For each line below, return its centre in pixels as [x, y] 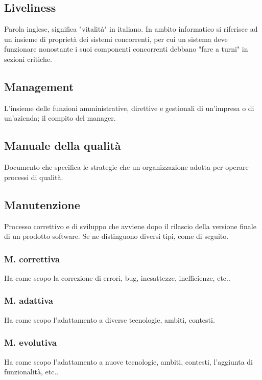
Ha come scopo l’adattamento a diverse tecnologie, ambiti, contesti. [110, 319]
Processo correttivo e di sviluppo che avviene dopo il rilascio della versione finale [130, 226]
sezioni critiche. [28, 59]
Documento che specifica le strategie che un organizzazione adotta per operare [126, 167]
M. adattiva [29, 300]
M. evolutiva [31, 342]
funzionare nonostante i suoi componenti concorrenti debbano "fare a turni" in [126, 49]
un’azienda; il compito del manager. [60, 118]
